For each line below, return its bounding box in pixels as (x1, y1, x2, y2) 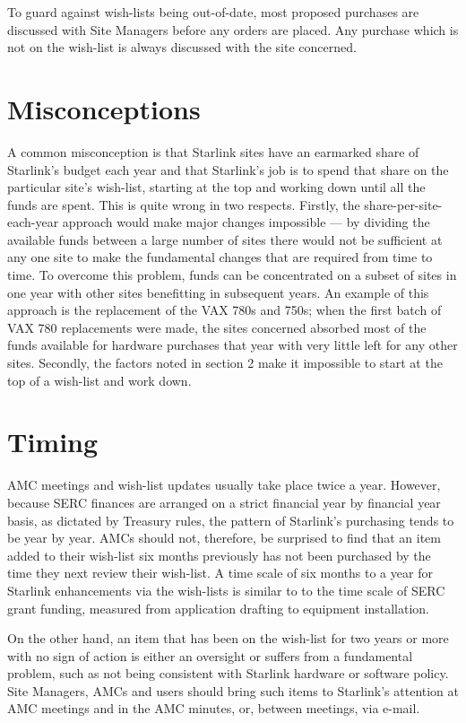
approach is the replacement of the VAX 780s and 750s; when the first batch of (7, 301, 442, 319)
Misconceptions (7, 90, 201, 126)
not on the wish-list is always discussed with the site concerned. (7, 38, 357, 57)
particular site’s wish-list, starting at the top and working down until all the (7, 178, 426, 196)
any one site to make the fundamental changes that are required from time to (7, 248, 433, 266)
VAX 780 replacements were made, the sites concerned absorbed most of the (7, 318, 427, 336)
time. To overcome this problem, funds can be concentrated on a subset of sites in (7, 266, 457, 284)
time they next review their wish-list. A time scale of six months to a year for (7, 563, 433, 582)
